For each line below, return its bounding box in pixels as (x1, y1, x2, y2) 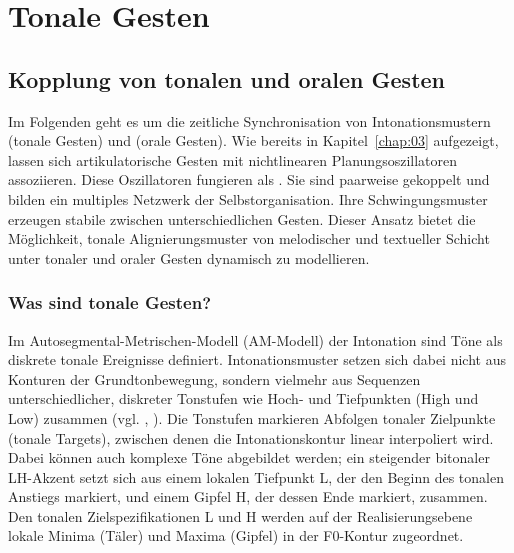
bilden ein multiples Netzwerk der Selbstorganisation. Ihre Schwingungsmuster (8, 188, 488, 209)
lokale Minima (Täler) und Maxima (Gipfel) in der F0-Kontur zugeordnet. (8, 525, 464, 546)
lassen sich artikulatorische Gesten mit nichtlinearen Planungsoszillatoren (8, 149, 457, 170)
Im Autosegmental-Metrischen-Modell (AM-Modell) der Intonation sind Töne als (8, 329, 503, 350)
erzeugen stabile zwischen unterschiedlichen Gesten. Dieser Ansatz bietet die (8, 208, 476, 229)
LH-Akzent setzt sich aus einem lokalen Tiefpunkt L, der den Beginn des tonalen (8, 466, 504, 487)
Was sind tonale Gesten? (8, 290, 212, 315)
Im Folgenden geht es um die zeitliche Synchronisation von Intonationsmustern (8, 110, 491, 131)
